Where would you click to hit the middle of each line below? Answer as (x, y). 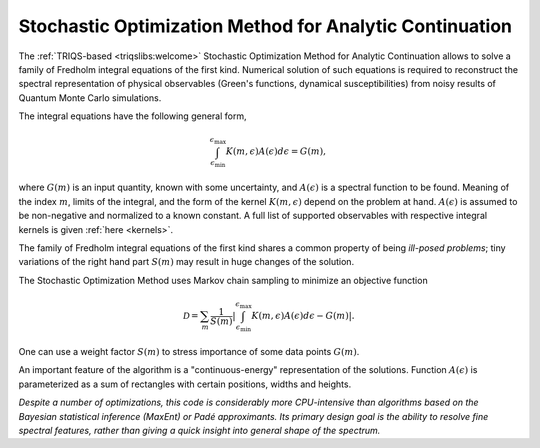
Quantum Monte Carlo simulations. (90, 97)
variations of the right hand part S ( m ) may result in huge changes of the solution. (186, 262)
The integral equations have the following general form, (132, 116)
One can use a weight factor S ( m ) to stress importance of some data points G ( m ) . (189, 352)
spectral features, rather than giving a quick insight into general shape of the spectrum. (199, 430)
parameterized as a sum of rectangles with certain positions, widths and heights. (185, 384)
